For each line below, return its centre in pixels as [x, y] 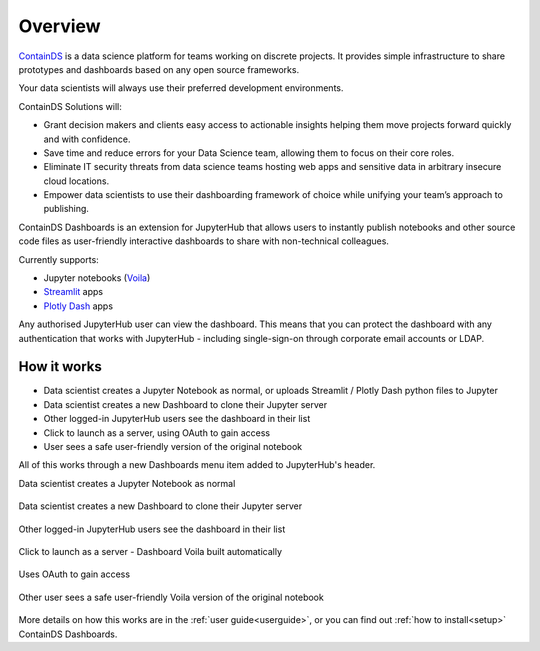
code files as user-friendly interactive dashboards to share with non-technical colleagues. [204, 241]
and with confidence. [87, 139]
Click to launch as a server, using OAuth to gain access [157, 432]
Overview [59, 26]
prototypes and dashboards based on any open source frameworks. [159, 69]
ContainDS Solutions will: [70, 106]
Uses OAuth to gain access [74, 574]
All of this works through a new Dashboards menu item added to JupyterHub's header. [197, 465]
